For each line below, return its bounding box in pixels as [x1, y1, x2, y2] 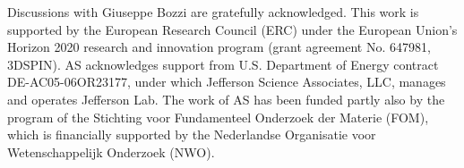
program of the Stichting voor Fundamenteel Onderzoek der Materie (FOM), [7, 107, 429, 126]
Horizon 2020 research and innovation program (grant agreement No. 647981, [7, 38, 431, 56]
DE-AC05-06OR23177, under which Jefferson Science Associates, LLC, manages [7, 72, 446, 91]
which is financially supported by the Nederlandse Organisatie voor [7, 125, 376, 144]
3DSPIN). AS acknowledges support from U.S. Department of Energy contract [7, 55, 439, 73]
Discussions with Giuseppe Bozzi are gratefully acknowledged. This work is [7, 3, 419, 21]
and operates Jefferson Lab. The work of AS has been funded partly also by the [7, 89, 445, 108]
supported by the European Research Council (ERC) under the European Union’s [7, 20, 458, 38]
